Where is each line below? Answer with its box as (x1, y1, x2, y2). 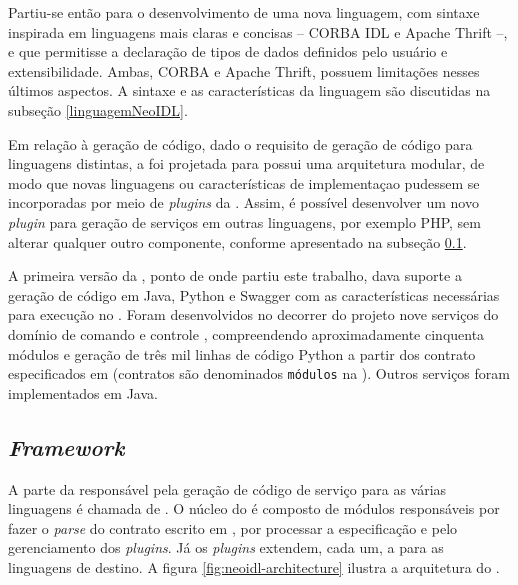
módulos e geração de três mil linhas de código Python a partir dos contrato (8, 343, 476, 364)
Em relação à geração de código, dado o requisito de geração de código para (8, 133, 473, 154)
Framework (8, 431, 125, 462)
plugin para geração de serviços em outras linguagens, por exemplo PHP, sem (8, 211, 481, 232)
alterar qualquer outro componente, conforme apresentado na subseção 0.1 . (8, 231, 467, 252)
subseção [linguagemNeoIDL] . (8, 99, 188, 120)
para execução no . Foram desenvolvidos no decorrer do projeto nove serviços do (8, 304, 499, 325)
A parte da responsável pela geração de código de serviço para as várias (8, 478, 447, 499)
